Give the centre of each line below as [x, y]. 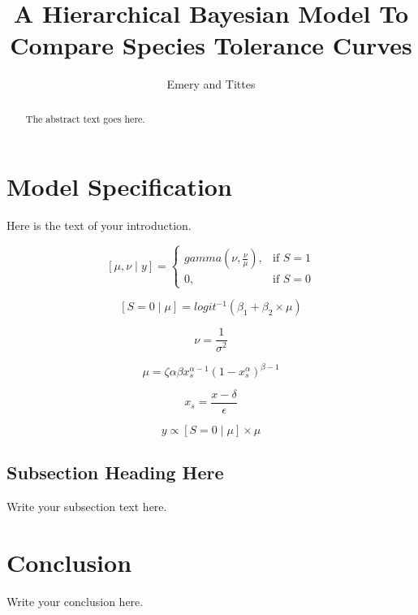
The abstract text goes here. [85, 118]
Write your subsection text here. [87, 507]
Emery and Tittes [211, 84]
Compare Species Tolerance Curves [211, 45]
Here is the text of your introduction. [99, 225]
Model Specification [119, 186]
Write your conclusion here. [75, 601]
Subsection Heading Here [115, 472]
